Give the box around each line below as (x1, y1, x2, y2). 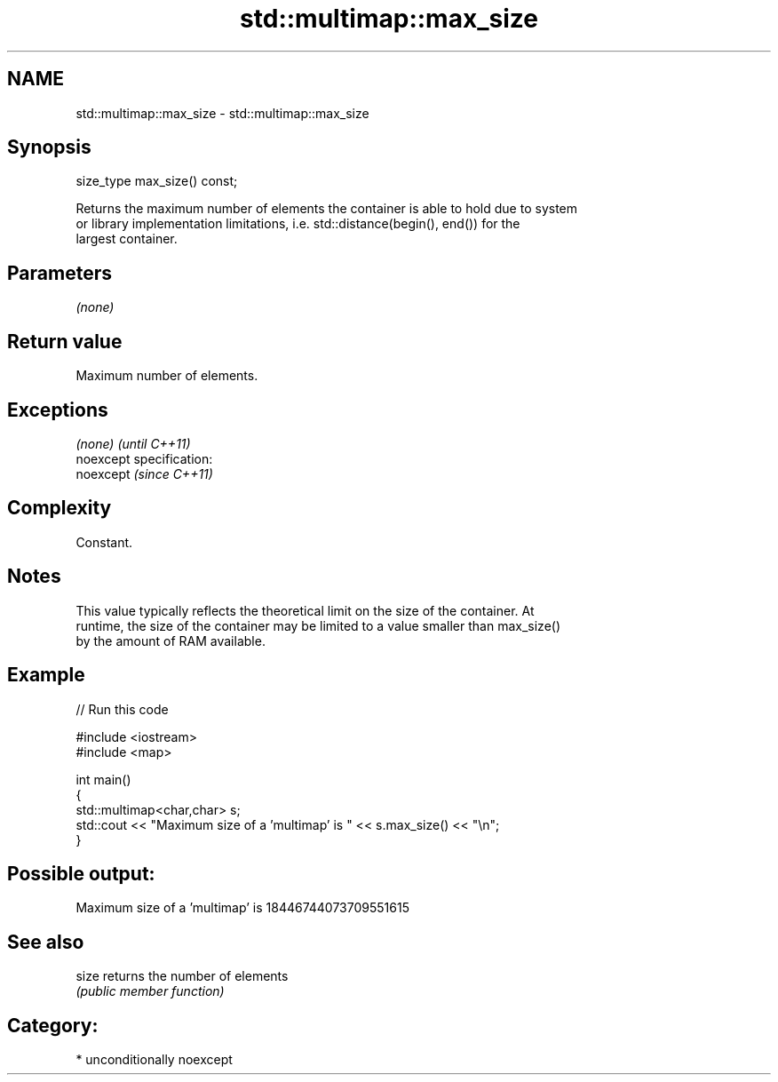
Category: (7, 1014, 99, 1037)
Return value (7, 330, 123, 353)
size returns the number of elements (75, 968, 289, 984)
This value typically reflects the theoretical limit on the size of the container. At (75, 602, 535, 618)
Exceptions (7, 398, 108, 421)
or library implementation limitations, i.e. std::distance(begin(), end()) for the (75, 216, 520, 232)
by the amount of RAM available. (75, 632, 266, 648)
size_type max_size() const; (75, 173, 238, 189)
